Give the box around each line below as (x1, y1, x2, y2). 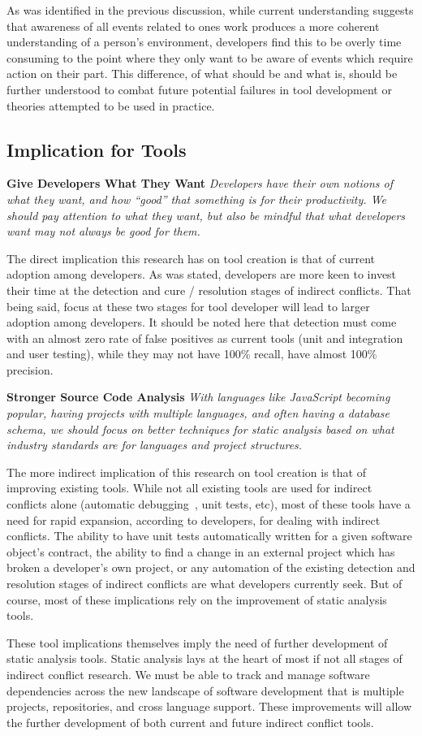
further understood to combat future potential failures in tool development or (6, 80, 392, 97)
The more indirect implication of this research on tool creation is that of (6, 463, 366, 480)
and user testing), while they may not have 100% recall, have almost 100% (6, 345, 377, 362)
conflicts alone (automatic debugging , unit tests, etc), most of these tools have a (6, 496, 411, 513)
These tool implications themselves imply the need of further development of (6, 634, 388, 651)
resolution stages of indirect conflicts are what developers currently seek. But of (6, 575, 403, 592)
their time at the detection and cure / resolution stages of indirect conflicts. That (6, 281, 411, 298)
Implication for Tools (6, 136, 187, 162)
